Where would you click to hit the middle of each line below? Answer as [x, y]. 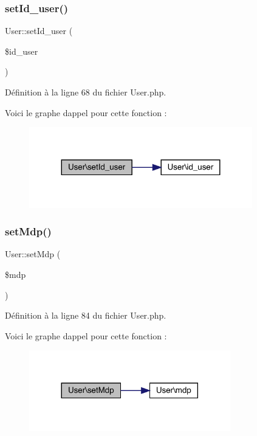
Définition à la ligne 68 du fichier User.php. [86, 92]
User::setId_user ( [39, 31]
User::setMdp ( [33, 254]
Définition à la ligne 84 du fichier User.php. [86, 315]
